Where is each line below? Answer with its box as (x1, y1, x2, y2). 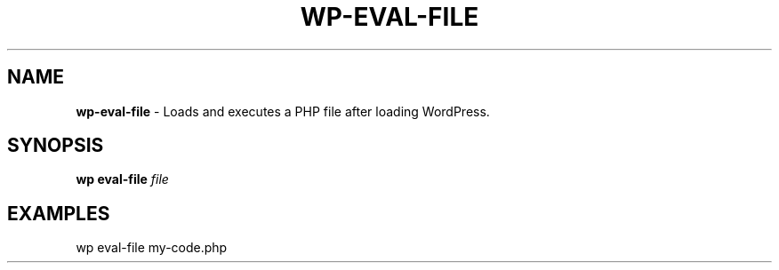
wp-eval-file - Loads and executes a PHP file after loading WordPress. (76, 103, 490, 119)
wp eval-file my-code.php (76, 240, 228, 256)
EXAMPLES (7, 202, 110, 225)
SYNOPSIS (7, 134, 104, 157)
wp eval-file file (76, 171, 169, 187)
